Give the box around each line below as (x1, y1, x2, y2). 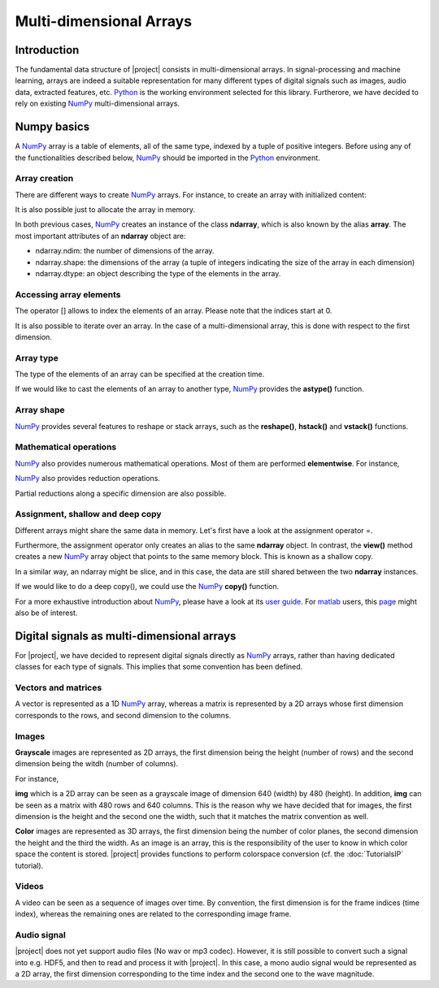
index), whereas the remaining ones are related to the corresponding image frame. (15, 909, 292, 919)
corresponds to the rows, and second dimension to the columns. (15, 710, 232, 720)
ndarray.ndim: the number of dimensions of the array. (35, 246, 215, 256)
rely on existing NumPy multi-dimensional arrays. (15, 98, 180, 109)
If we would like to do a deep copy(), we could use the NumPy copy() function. (15, 582, 280, 591)
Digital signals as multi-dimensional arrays (15, 629, 237, 643)
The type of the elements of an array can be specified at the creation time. (15, 370, 265, 379)
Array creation (15, 173, 74, 184)
